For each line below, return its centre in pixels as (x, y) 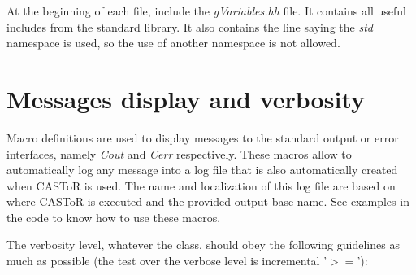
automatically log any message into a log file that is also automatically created (202, 170)
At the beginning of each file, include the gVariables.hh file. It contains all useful (206, 11)
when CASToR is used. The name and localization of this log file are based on (201, 185)
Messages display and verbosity (186, 98)
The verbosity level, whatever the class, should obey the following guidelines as (203, 244)
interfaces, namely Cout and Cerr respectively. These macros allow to (179, 153)
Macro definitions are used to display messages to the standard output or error (203, 137)
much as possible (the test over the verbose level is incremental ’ (167, 261)
